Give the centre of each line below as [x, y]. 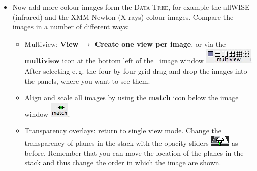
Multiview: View [52, 43]
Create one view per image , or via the [160, 43]
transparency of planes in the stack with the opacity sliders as [131, 142]
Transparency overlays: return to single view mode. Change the [123, 131]
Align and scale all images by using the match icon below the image [132, 98]
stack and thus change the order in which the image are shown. [123, 163]
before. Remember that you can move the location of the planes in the [134, 152]
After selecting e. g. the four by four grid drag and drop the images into [136, 70]
